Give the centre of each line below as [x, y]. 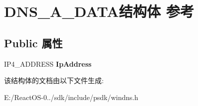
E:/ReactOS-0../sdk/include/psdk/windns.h [71, 97]
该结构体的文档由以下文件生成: [54, 80]
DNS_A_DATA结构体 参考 [99, 11]
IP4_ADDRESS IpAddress [48, 63]
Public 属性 [33, 43]
